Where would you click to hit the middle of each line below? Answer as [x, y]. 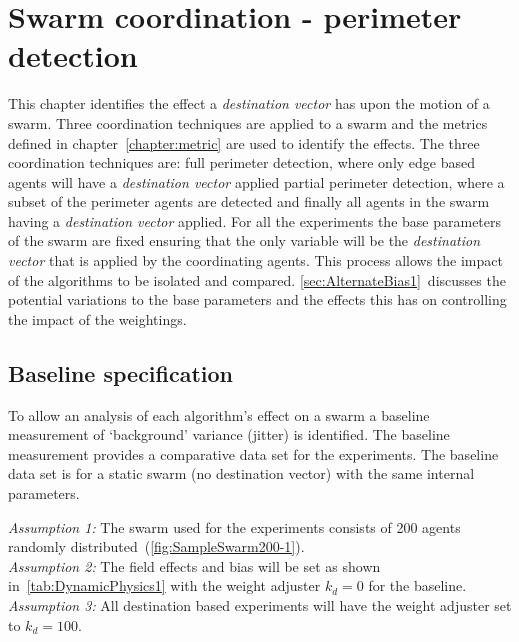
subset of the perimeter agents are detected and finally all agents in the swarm [249, 201]
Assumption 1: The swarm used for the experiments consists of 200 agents [234, 526]
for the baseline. [417, 585]
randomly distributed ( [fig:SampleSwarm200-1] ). [156, 546]
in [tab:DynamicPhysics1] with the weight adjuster [164, 585]
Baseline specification [121, 372]
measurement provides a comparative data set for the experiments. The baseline [253, 453]
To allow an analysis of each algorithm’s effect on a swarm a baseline [219, 414]
